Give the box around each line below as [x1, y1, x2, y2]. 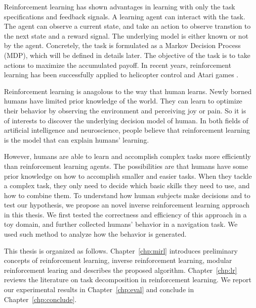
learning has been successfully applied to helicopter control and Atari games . [4, 69, 239, 80]
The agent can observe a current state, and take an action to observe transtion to [4, 21, 251, 31]
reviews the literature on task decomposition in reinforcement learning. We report [4, 274, 252, 285]
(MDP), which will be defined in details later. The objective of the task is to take [4, 50, 251, 60]
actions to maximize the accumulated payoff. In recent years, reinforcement [4, 59, 231, 70]
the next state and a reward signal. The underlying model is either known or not [4, 30, 249, 41]
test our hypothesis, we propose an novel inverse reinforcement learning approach [4, 200, 250, 210]
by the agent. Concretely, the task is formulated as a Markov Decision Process [4, 40, 241, 51]
